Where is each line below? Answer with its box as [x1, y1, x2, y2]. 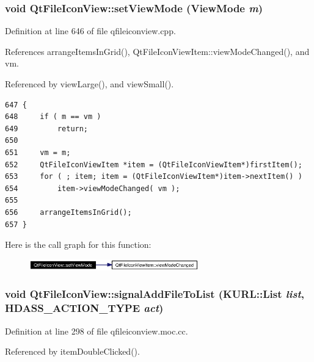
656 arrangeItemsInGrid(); [5, 208, 132, 217]
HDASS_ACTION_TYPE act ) [5, 300, 164, 316]
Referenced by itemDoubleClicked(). [5, 345, 140, 358]
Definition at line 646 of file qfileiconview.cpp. [5, 24, 176, 37]
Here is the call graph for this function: [5, 238, 152, 251]
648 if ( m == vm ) [5, 112, 101, 121]
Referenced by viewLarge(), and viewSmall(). [5, 78, 174, 90]
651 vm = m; [5, 148, 71, 157]
